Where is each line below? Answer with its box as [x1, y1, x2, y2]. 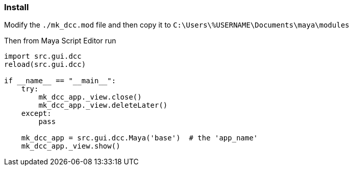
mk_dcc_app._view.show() [21, 142, 120, 151]
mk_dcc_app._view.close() [38, 93, 142, 102]
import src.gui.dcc [4, 52, 82, 61]
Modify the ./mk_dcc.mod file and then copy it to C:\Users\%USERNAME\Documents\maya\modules [4, 20, 349, 30]
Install [4, 2, 29, 12]
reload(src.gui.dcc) [4, 60, 86, 69]
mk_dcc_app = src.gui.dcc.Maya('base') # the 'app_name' [21, 134, 258, 142]
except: [21, 109, 52, 118]
